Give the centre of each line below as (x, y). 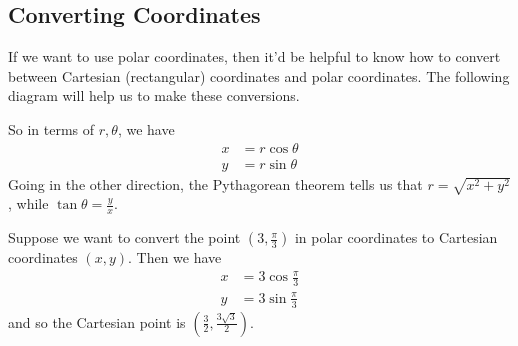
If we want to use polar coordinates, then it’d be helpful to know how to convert (254, 56)
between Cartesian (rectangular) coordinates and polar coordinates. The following (259, 75)
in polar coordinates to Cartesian (396, 237)
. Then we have (175, 257)
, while (28, 203)
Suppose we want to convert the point (124, 237)
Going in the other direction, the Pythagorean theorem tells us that (215, 183)
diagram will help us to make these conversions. (154, 95)
